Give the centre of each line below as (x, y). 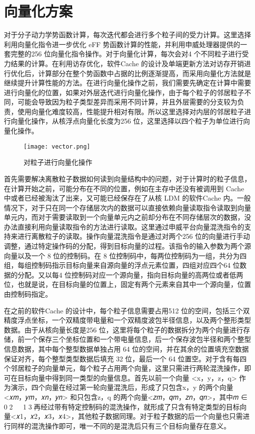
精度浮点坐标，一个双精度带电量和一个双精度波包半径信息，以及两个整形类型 (127, 320)
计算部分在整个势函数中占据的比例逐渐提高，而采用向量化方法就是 (144, 73)
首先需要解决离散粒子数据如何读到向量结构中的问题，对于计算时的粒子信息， (127, 178)
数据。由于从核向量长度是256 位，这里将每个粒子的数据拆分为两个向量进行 (124, 329)
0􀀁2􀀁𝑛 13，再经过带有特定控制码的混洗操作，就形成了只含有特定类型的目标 (122, 406)
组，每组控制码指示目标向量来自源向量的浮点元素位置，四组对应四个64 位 (122, 265)
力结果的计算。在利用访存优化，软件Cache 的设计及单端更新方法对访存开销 (124, 63)
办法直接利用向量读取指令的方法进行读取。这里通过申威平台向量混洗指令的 (124, 226)
